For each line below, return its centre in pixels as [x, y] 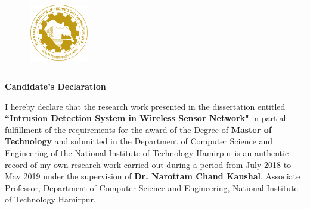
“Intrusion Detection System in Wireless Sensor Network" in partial [145, 118]
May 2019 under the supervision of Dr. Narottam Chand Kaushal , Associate [153, 176]
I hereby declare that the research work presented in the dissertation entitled [145, 106]
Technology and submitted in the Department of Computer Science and [139, 141]
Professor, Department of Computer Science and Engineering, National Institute [151, 187]
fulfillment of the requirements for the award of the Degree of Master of [138, 129]
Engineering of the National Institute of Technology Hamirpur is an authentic [147, 153]
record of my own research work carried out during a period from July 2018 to [148, 164]
